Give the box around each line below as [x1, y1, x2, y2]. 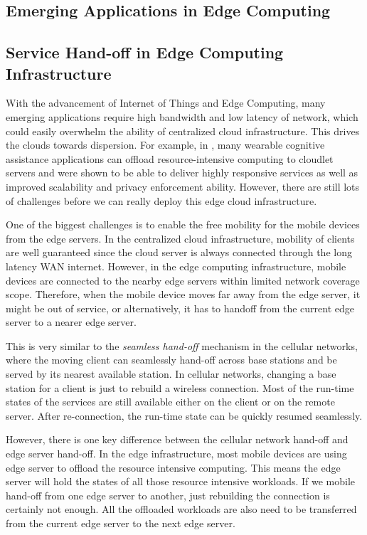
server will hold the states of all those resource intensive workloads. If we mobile [6, 474, 356, 489]
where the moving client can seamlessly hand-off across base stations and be [6, 352, 337, 367]
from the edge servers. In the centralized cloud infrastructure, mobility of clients [6, 231, 355, 245]
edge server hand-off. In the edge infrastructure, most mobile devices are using [6, 446, 347, 461]
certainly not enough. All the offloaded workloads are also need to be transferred [6, 502, 357, 517]
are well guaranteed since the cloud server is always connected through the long [6, 245, 352, 260]
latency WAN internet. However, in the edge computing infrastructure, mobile [6, 258, 346, 273]
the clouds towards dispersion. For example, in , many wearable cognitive [6, 137, 325, 152]
